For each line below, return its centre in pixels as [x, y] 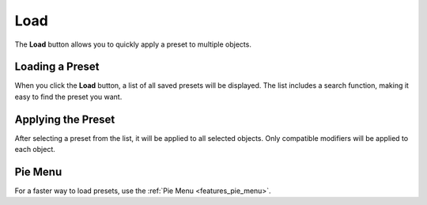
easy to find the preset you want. [68, 97]
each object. [35, 150]
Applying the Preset [65, 119]
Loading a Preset [57, 67]
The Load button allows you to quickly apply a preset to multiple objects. [133, 44]
